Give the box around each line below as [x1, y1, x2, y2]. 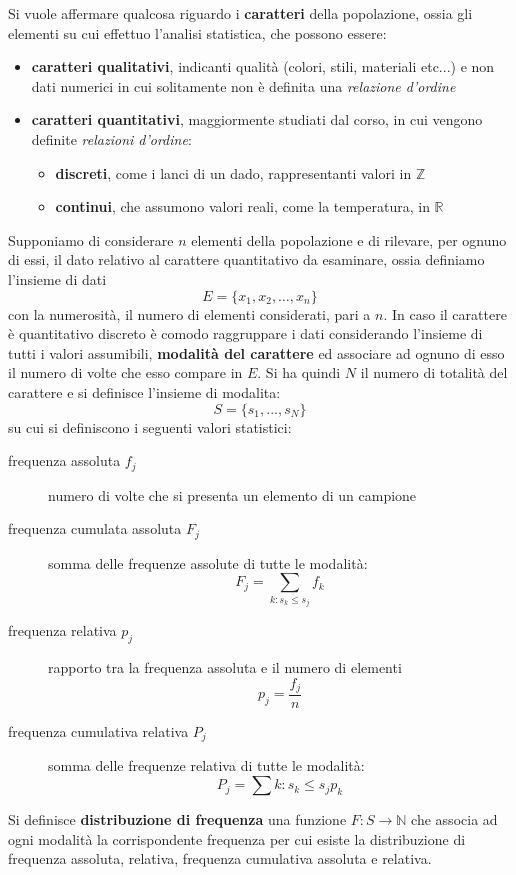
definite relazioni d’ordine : [31, 128, 192, 149]
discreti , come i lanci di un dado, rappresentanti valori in [55, 162, 412, 183]
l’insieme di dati [8, 268, 107, 289]
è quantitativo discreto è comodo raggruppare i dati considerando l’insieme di [8, 323, 483, 344]
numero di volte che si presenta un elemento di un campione [48, 484, 417, 505]
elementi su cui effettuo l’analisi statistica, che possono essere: [8, 22, 387, 43]
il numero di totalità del [360, 362, 508, 383]
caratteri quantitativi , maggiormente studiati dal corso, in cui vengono [31, 109, 483, 130]
